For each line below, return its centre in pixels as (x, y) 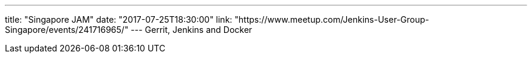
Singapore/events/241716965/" (67, 30)
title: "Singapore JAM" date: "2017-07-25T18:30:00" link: (119, 19)
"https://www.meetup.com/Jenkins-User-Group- (332, 19)
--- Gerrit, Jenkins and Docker (192, 30)
